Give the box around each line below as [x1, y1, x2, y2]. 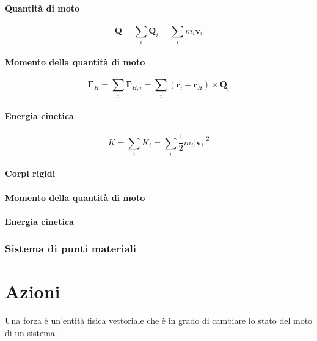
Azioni [5, 279, 60, 304]
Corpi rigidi [5, 167, 56, 180]
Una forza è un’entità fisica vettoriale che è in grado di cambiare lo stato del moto [5, 314, 313, 327]
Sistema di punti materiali [5, 241, 136, 256]
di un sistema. [5, 326, 57, 339]
